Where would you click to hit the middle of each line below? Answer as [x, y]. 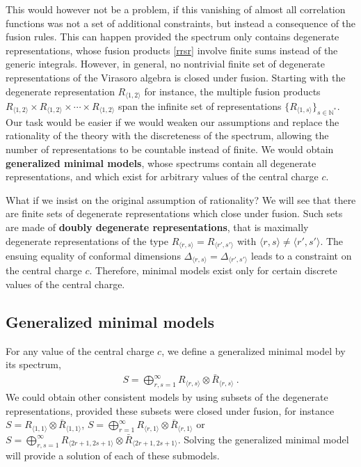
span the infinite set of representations [200, 106]
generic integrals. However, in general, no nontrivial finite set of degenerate [165, 64]
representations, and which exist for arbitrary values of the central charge [162, 176]
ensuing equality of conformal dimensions [93, 256]
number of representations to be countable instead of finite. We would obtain [170, 149]
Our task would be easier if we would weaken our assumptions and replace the [173, 121]
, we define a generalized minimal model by [254, 350]
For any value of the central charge [80, 350]
